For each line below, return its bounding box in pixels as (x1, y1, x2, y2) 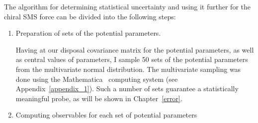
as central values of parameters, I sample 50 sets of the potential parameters (15, 54, 248, 64)
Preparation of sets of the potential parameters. (15, 28, 161, 38)
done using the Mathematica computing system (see (15, 73, 178, 84)
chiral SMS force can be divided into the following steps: (4, 11, 176, 21)
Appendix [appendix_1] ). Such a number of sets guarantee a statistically (15, 83, 239, 94)
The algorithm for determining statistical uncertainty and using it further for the (4, 1, 251, 11)
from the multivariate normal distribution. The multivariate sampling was (15, 63, 241, 74)
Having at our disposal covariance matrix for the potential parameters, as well (15, 44, 254, 55)
